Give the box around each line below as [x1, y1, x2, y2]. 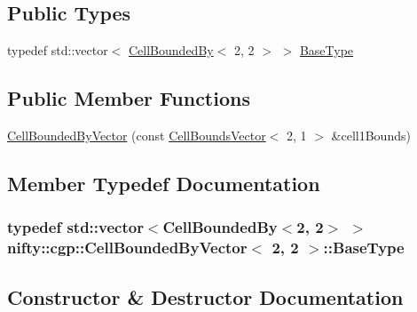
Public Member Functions [7, 84, 250, 112]
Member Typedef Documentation [7, 169, 320, 196]
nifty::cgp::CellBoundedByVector [7, 236, 248, 259]
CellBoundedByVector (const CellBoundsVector [7, 126, 266, 144]
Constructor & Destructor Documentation [7, 283, 404, 310]
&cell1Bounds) [331, 126, 411, 144]
